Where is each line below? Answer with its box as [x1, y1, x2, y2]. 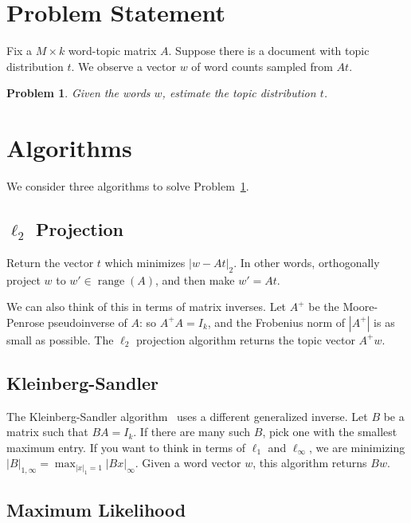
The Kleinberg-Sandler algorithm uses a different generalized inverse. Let [6, 407, 368, 424]
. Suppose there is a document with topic [168, 42, 370, 59]
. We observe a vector [71, 57, 177, 74]
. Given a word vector [135, 454, 241, 471]
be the [308, 298, 339, 315]
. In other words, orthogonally [233, 254, 380, 270]
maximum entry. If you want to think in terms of [6, 438, 245, 455]
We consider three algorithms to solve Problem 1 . [6, 178, 249, 195]
